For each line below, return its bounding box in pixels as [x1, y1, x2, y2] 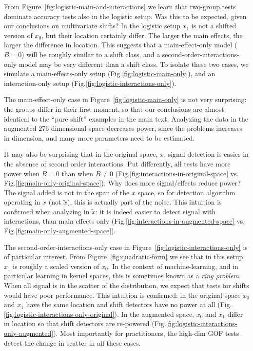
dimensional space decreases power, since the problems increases [51, 123, 243, 133]
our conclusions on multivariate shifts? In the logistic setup [4, 21, 180, 31]
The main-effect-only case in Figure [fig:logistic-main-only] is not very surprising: [4, 94, 247, 104]
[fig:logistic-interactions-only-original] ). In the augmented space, [4, 309, 195, 319]
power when [4, 168, 39, 178]
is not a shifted [191, 21, 236, 31]
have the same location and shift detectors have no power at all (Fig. [26, 299, 232, 310]
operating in [4, 197, 40, 207]
